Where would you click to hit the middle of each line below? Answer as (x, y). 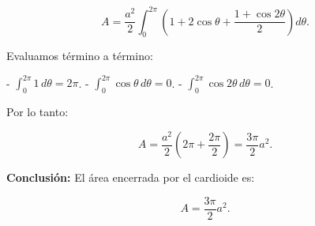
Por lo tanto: (37, 112)
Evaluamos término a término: (80, 56)
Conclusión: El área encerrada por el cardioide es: (131, 177)
